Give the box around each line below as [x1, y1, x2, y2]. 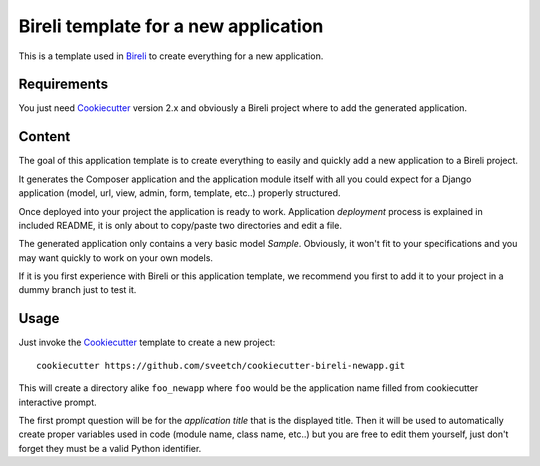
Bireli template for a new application [18, 15, 324, 37]
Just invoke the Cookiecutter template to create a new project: [18, 336, 276, 349]
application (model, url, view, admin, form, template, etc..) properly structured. [18, 187, 341, 199]
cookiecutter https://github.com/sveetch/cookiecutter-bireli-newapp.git [36, 360, 406, 371]
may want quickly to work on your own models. [18, 251, 214, 264]
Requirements [18, 76, 109, 93]
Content [18, 128, 71, 145]
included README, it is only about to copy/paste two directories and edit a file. [18, 219, 342, 231]
